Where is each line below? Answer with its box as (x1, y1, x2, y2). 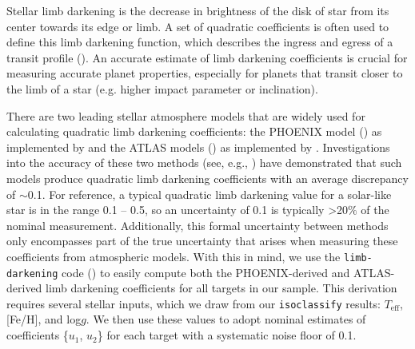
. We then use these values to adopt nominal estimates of (86, 311, 366, 327)
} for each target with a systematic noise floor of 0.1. (97, 327, 357, 343)
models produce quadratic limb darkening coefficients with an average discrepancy (6, 169, 409, 186)
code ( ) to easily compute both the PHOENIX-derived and (62, 264, 350, 280)
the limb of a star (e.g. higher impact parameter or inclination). (6, 80, 318, 97)
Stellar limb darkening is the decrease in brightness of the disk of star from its (6, 2, 389, 18)
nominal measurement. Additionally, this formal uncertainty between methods (6, 216, 389, 233)
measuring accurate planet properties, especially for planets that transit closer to (6, 65, 403, 81)
